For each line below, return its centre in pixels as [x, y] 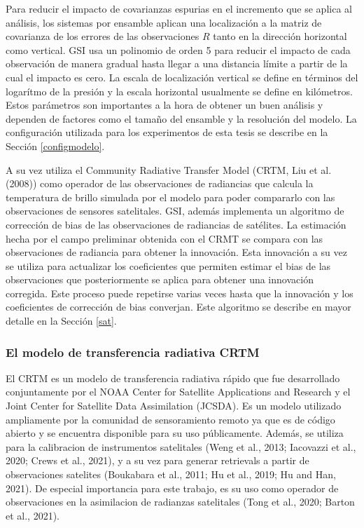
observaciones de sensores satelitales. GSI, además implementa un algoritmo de [175, 211]
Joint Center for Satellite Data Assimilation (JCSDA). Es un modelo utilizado [174, 406]
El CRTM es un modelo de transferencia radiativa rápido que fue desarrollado [173, 378]
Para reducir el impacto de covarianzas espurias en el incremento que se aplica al [179, 8]
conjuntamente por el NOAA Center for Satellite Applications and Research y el [178, 392]
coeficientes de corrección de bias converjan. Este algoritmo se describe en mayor [178, 307]
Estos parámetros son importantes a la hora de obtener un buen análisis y [164, 105]
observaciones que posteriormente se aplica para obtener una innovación [160, 279]
